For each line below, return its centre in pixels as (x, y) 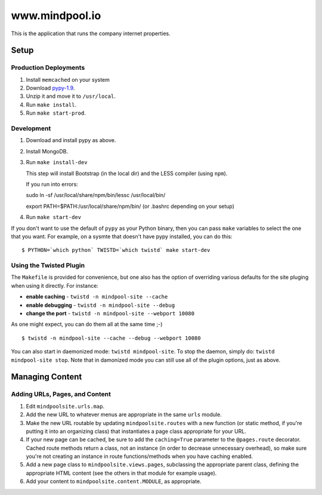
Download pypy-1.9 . (50, 88)
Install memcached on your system (68, 79)
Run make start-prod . (56, 113)
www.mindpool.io (56, 16)
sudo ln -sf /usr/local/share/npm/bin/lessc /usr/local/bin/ (96, 195)
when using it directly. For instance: (55, 285)
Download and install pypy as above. (71, 140)
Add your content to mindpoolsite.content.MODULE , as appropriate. (114, 481)
